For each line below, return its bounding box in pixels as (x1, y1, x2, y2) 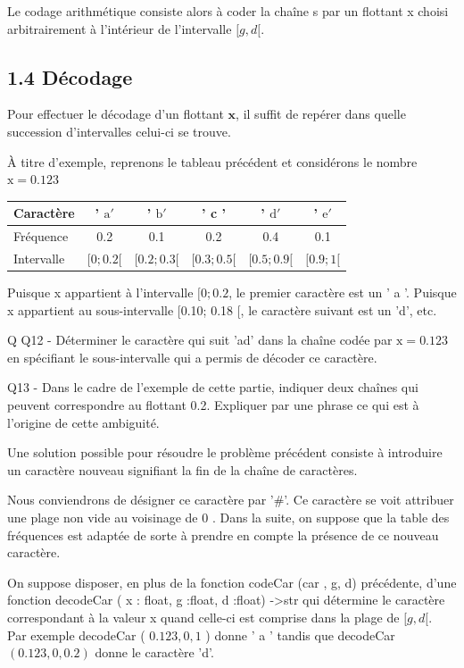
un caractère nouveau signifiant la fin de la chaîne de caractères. (7, 460, 358, 479)
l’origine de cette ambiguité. (7, 413, 160, 431)
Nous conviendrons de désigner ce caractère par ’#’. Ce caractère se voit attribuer (7, 490, 454, 509)
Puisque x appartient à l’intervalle (7, 283, 194, 302)
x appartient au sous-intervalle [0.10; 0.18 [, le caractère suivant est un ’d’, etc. (7, 300, 437, 319)
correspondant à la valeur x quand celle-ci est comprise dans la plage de (7, 607, 400, 626)
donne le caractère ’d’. (95, 643, 214, 662)
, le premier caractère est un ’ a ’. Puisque (228, 283, 457, 302)
